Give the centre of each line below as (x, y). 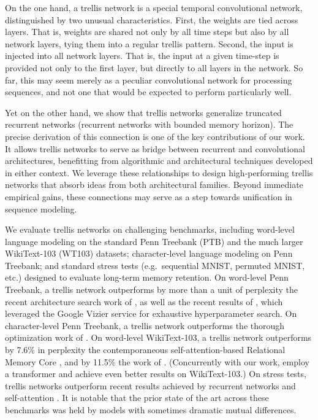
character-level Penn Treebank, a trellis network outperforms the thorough (145, 325)
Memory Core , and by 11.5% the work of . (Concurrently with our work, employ (157, 361)
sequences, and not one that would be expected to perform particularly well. (148, 92)
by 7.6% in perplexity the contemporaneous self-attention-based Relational (145, 350)
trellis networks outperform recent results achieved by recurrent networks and (150, 385)
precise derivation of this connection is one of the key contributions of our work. (155, 136)
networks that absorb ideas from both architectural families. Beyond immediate (154, 185)
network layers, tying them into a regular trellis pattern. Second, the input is (149, 43)
